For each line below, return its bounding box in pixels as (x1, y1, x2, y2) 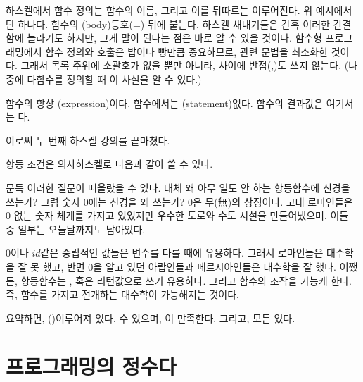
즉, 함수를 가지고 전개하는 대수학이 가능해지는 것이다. (6, 287, 239, 302)
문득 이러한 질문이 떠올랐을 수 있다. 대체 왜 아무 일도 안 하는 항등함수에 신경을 (6, 180, 350, 195)
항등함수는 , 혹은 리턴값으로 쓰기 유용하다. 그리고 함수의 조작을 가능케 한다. (20, 273, 352, 288)
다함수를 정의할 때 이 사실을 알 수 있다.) (27, 71, 202, 86)
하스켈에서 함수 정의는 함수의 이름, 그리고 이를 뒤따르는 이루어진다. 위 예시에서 (6, 3, 352, 17)
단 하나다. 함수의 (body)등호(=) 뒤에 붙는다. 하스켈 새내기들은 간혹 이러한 (6, 16, 330, 31)
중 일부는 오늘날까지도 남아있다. (6, 221, 146, 236)
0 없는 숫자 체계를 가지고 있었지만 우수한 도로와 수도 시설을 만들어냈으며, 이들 (6, 208, 349, 223)
